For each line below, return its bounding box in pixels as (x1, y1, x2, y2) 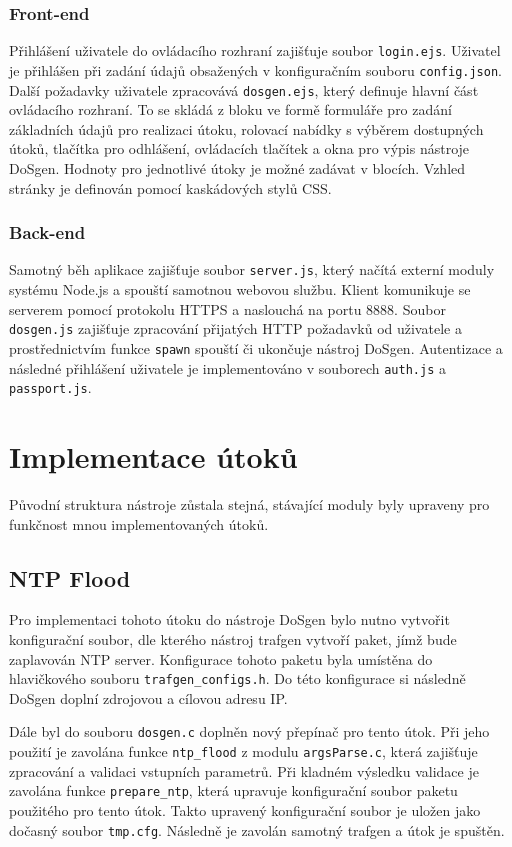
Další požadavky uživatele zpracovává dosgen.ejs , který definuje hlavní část (9, 79, 479, 100)
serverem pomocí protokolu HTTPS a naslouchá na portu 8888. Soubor (9, 298, 446, 319)
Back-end (9, 220, 86, 245)
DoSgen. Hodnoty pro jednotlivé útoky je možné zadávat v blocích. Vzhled (9, 157, 466, 178)
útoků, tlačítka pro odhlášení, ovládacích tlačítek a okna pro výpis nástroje (9, 138, 470, 159)
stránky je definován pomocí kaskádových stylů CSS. (9, 177, 332, 198)
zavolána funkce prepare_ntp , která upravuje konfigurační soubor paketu (9, 780, 458, 801)
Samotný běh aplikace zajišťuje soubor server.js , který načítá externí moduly (9, 259, 495, 280)
